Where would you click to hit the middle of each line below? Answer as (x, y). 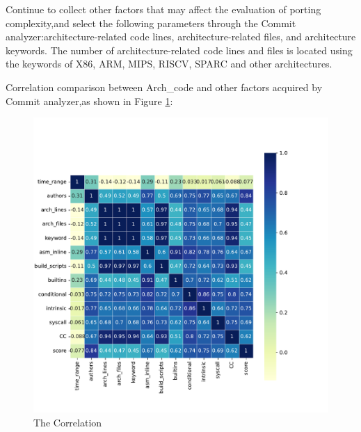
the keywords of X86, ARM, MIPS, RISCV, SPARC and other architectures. (169, 64)
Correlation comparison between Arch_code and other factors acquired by (164, 87)
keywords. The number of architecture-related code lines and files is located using (179, 50)
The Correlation (68, 422)
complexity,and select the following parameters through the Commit (151, 23)
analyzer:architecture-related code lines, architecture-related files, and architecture (181, 37)
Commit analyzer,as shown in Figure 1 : (89, 101)
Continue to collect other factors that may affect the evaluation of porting (163, 9)
